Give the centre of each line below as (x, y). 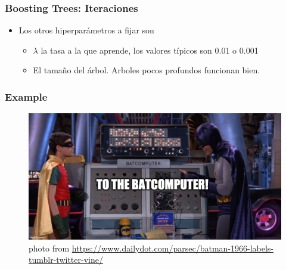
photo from (49, 248)
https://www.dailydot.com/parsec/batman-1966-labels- (173, 248)
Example (26, 96)
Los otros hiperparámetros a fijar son (86, 30)
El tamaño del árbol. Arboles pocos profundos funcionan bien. (147, 70)
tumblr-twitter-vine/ (66, 260)
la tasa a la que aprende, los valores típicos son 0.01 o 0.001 (150, 50)
